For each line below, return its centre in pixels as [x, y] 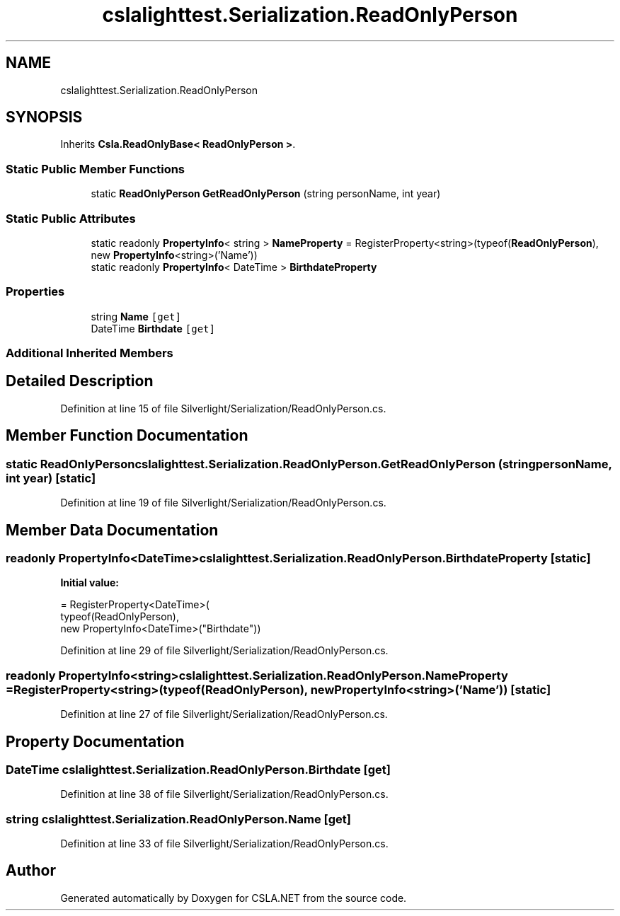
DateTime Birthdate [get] [153, 328]
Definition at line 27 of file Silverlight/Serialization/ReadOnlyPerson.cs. [224, 714]
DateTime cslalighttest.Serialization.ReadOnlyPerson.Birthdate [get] [198, 769]
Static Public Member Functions [96, 169]
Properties [35, 292]
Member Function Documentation [127, 436]
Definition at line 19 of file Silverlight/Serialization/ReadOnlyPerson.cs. [223, 503]
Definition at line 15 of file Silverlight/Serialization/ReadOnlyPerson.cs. [223, 408]
